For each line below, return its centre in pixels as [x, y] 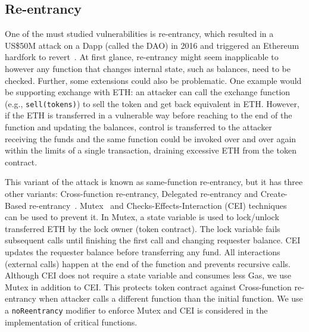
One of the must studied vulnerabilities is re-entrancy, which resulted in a [139, 34]
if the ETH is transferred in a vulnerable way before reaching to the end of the [149, 115]
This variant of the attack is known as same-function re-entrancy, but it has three [154, 182]
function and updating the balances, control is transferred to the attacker [138, 127]
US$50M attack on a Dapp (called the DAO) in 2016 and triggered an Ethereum [152, 45]
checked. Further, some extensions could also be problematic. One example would [153, 80]
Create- [274, 193]
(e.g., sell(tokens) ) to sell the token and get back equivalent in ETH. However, [152, 103]
